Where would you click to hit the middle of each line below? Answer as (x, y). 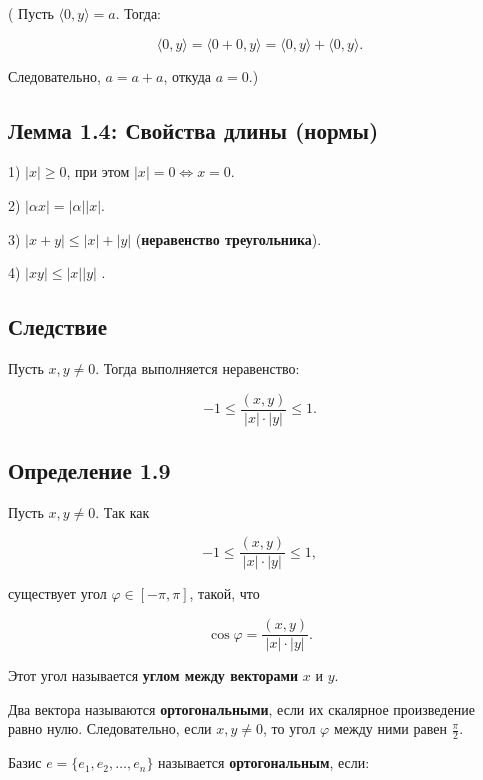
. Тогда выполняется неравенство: (197, 367)
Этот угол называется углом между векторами (153, 675)
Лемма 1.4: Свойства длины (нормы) (193, 129)
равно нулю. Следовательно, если (110, 728)
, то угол (289, 728)
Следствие (58, 326)
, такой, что (224, 593)
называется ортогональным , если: (264, 762)
